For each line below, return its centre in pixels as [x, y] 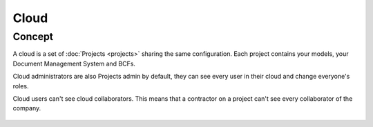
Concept [33, 37]
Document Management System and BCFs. [74, 63]
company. [27, 108]
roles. [21, 86]
